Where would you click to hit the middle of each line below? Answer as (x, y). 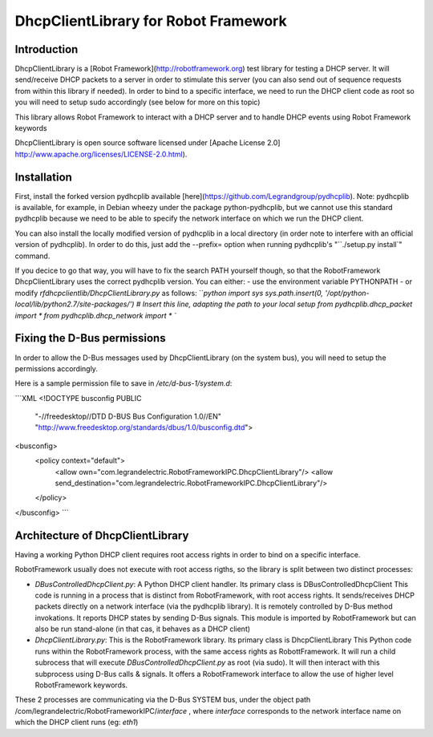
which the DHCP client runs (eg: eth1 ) (77, 723)
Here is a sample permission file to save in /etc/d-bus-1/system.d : (123, 383)
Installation (43, 177)
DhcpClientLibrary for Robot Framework (151, 21)
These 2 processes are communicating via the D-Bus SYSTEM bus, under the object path (163, 700)
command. (32, 256)
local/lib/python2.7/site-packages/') (75, 304)
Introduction (47, 49)
